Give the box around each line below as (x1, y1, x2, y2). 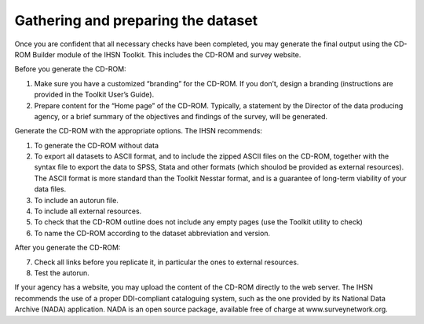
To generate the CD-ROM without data (34, 140, 159, 150)
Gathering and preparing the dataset (14, 12, 258, 29)
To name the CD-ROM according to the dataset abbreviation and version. (34, 228, 271, 238)
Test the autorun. (34, 268, 90, 278)
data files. (34, 184, 67, 194)
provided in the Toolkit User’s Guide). (34, 90, 155, 100)
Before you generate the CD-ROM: (14, 64, 126, 74)
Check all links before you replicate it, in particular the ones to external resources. (34, 257, 299, 267)
